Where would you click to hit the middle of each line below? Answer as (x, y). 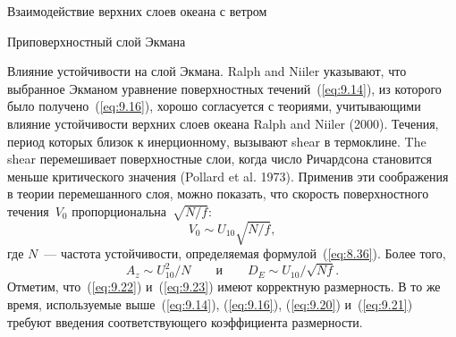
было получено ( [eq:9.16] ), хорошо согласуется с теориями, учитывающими (214, 106)
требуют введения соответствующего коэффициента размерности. (185, 321)
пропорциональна (119, 211)
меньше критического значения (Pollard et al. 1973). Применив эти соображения (228, 176)
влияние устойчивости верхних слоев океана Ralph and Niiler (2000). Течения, (223, 123)
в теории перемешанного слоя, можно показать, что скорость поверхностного (218, 194)
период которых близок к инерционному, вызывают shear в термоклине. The (217, 141)
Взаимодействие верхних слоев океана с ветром (137, 11)
